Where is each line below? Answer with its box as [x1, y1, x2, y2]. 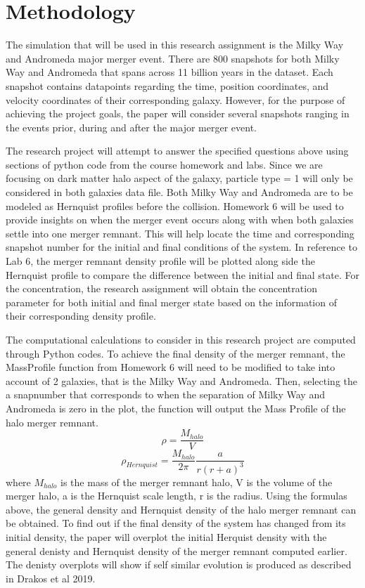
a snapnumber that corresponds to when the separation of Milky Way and [6, 387, 325, 402]
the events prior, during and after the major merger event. [6, 119, 257, 134]
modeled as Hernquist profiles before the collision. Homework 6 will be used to [6, 198, 344, 213]
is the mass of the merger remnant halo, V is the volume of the [60, 474, 333, 489]
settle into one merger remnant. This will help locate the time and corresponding [6, 226, 354, 240]
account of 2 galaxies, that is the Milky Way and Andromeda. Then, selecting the [6, 373, 357, 388]
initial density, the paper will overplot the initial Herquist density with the [6, 530, 327, 544]
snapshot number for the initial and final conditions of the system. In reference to [6, 240, 357, 254]
